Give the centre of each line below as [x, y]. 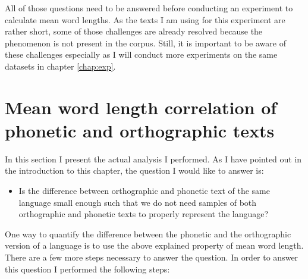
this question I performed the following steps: [87, 269]
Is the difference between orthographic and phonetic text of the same [144, 191]
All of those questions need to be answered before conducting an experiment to [149, 8]
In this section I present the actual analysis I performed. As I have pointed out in [153, 159]
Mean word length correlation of [141, 107]
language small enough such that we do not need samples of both [138, 202]
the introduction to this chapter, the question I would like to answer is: [134, 170]
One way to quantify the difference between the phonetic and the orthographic [148, 233]
